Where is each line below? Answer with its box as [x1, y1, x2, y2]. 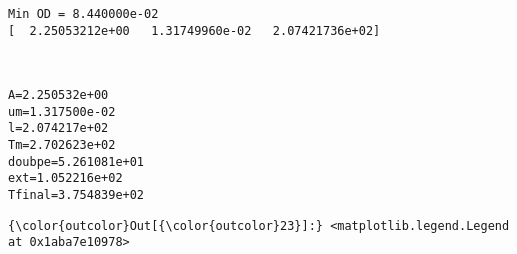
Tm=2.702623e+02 [8, 137, 116, 152]
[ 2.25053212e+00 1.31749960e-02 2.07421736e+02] [8, 23, 381, 38]
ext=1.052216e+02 [8, 171, 123, 186]
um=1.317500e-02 [8, 104, 116, 119]
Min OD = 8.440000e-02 [8, 7, 159, 21]
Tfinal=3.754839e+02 [8, 187, 145, 202]
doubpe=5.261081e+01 [8, 154, 145, 169]
